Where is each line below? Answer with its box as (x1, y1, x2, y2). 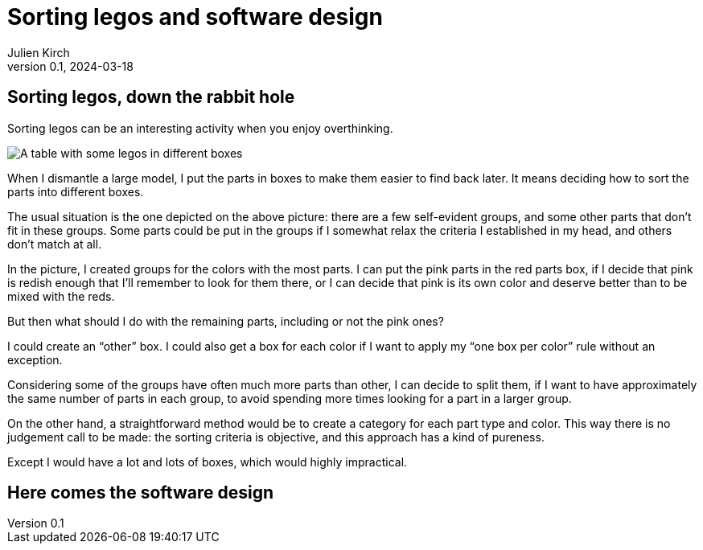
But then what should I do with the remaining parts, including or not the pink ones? (7, 314, 444, 328)
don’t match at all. (7, 236, 102, 251)
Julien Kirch (7, 45, 70, 60)
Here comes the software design (7, 482, 273, 503)
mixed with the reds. (7, 289, 115, 303)
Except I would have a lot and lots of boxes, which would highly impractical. (7, 454, 408, 469)
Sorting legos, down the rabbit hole (7, 87, 295, 108)
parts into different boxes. (7, 184, 144, 199)
